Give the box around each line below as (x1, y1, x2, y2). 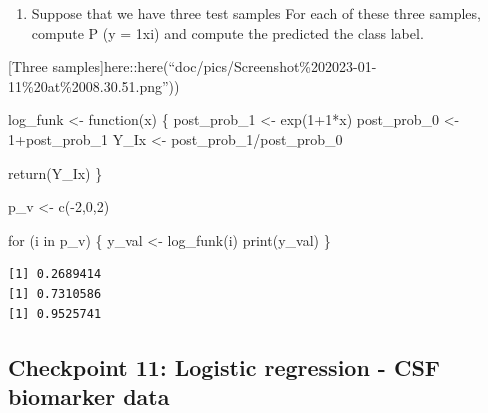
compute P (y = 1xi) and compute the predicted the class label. (31, 22, 424, 43)
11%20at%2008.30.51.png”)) (8, 75, 180, 96)
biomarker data (8, 380, 170, 411)
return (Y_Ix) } (8, 162, 103, 183)
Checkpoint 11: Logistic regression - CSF (8, 351, 441, 382)
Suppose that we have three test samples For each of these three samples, (31, 3, 481, 23)
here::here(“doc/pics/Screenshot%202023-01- (103, 56, 377, 77)
